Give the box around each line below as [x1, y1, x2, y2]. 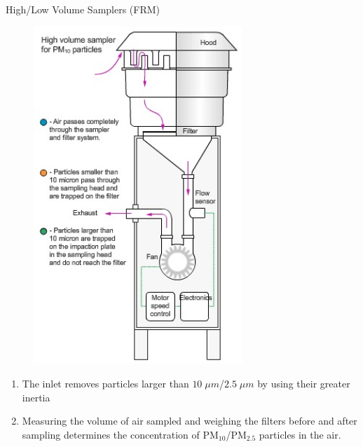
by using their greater [257, 376, 350, 390]
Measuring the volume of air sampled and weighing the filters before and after [22, 413, 357, 428]
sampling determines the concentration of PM [22, 427, 219, 441]
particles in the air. [259, 427, 341, 441]
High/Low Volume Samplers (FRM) [6, 2, 160, 16]
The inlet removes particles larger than [22, 376, 189, 390]
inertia [22, 390, 50, 404]
